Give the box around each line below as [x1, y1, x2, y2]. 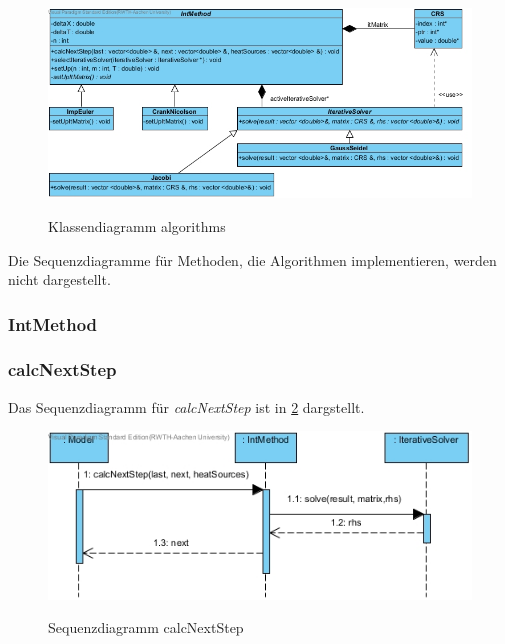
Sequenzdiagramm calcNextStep [48, 617, 244, 638]
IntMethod [8, 311, 98, 336]
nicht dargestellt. [8, 269, 111, 290]
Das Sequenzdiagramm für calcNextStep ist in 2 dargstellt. [8, 396, 365, 417]
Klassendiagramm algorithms [48, 215, 226, 236]
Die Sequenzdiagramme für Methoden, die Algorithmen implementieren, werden [8, 249, 497, 270]
